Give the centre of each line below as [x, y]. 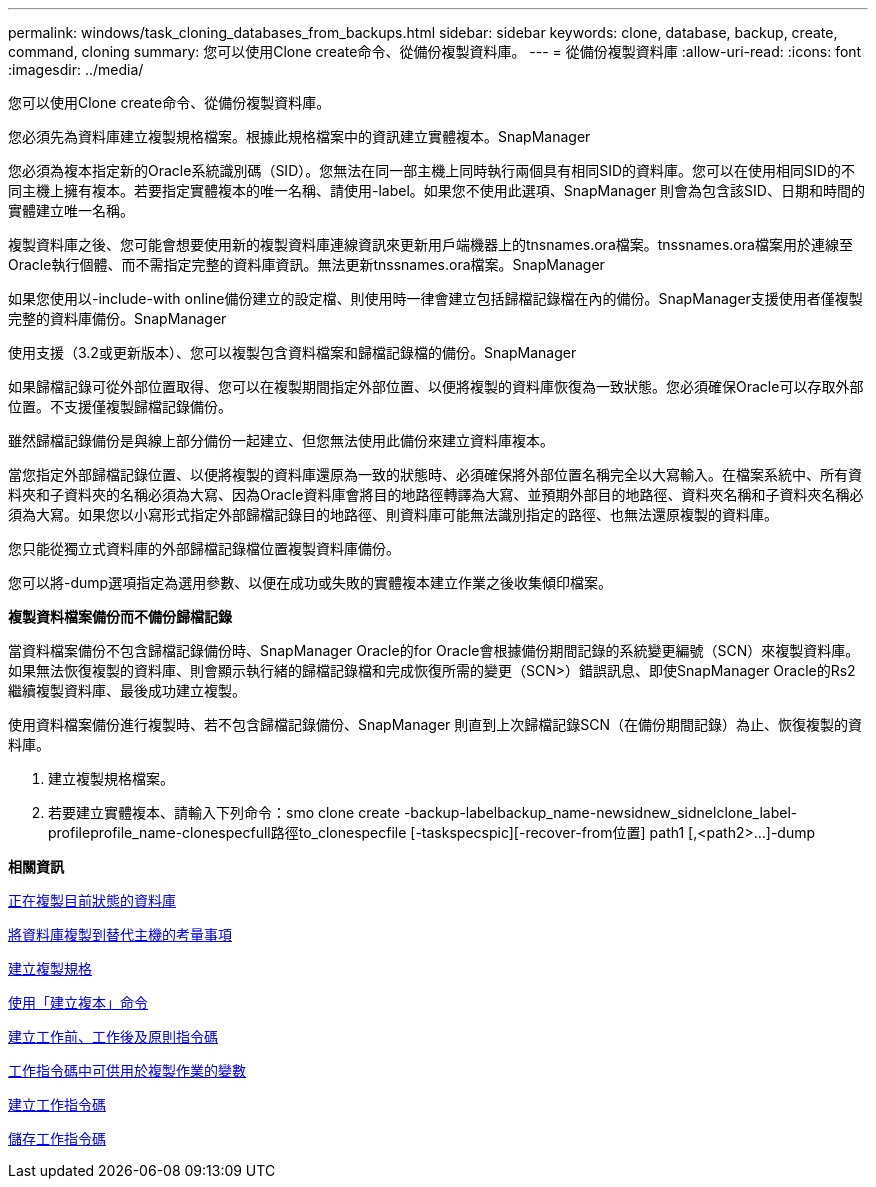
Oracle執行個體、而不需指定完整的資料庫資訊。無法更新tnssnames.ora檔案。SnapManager [306, 264]
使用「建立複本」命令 [78, 1002]
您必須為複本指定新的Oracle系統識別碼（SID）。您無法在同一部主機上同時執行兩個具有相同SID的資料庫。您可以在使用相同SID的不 [431, 170]
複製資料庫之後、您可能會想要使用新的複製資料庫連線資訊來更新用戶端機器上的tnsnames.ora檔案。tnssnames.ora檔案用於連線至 [430, 244]
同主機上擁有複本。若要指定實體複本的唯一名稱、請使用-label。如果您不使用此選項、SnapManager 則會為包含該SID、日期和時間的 [436, 190]
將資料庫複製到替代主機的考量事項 [120, 934]
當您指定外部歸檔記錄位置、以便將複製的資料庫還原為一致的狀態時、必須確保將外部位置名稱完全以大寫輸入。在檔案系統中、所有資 [435, 474]
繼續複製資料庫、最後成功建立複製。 [127, 690]
